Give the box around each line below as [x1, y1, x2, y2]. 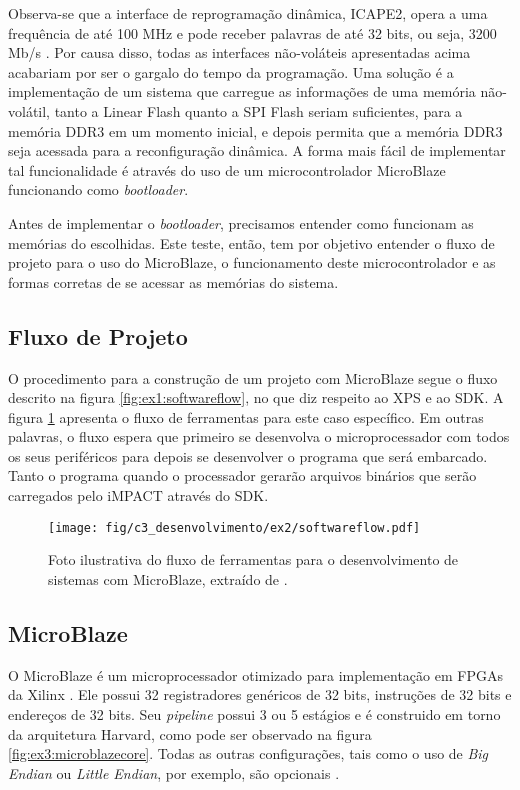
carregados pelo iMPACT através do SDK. [8, 485, 269, 506]
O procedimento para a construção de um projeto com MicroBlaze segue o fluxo [8, 367, 498, 388]
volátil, [8, 100, 51, 121]
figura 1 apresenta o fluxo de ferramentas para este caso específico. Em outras [8, 406, 484, 427]
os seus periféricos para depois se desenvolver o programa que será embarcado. [8, 445, 488, 466]
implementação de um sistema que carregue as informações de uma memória [8, 81, 476, 102]
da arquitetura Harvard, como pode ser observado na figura [8, 723, 372, 744]
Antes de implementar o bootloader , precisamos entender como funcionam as [8, 212, 474, 233]
